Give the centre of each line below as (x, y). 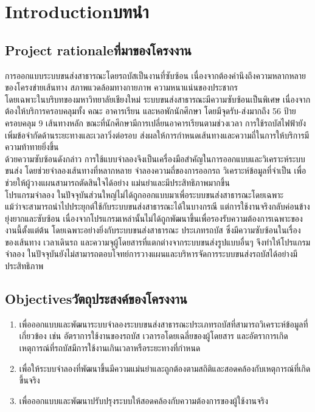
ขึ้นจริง (29, 380)
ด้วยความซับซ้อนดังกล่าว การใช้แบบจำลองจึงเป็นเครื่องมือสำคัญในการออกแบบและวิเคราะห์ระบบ (155, 158)
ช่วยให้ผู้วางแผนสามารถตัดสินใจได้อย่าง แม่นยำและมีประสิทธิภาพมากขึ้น (117, 182)
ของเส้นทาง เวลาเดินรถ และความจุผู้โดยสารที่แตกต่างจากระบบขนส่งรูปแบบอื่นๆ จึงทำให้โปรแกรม (158, 242)
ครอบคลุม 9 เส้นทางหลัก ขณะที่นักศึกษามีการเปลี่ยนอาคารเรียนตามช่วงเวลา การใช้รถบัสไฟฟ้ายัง (156, 122)
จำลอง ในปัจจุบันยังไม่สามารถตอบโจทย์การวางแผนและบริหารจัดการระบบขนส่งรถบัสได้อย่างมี (151, 254)
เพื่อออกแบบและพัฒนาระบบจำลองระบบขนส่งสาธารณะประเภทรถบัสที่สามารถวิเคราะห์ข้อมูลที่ (164, 324)
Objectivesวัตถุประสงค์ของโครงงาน (96, 299)
